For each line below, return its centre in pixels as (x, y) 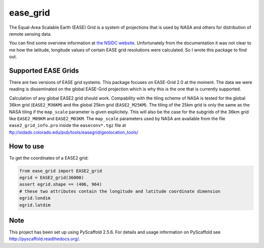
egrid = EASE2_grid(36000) (52, 178)
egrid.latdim (35, 205)
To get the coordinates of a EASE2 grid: (49, 158)
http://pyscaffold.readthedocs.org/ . (44, 239)
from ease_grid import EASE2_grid (61, 171)
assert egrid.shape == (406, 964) (61, 185)
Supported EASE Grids (44, 71)
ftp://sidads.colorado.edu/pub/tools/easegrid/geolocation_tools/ (74, 132)
